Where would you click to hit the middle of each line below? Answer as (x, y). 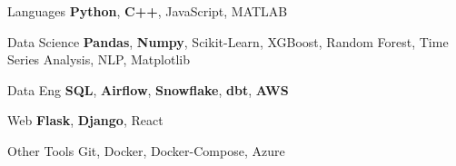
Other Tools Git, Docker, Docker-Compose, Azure (146, 150)
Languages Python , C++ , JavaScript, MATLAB (148, 11)
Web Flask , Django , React (85, 120)
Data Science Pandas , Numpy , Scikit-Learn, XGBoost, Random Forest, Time (228, 41)
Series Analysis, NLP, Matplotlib (99, 59)
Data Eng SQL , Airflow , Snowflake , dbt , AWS (148, 89)
